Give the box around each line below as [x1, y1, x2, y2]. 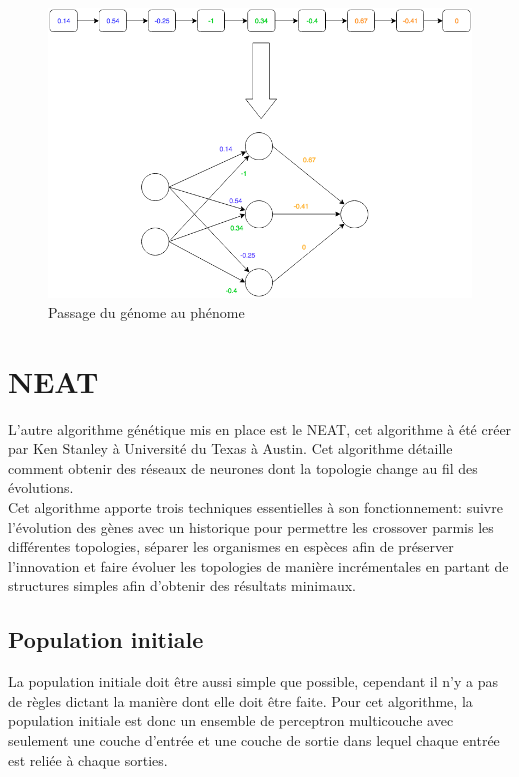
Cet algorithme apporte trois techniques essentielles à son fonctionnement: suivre [8, 496, 503, 517]
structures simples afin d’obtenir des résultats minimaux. [8, 575, 356, 596]
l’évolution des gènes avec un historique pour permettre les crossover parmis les [8, 516, 494, 537]
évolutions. [8, 477, 74, 498]
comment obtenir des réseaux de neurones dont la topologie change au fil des [8, 457, 478, 478]
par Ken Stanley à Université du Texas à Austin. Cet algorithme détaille [8, 438, 453, 459]
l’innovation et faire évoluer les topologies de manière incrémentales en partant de [8, 555, 509, 576]
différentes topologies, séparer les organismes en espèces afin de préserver [8, 536, 454, 557]
